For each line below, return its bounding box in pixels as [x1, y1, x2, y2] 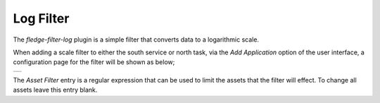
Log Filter [13, 11, 70, 26]
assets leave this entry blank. [13, 85, 98, 95]
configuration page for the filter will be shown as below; [13, 58, 175, 66]
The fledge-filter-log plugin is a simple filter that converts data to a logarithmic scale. [13, 35, 260, 44]
